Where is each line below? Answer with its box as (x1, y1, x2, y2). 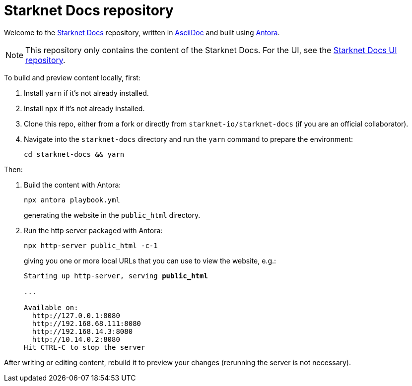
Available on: (24, 303, 78, 312)
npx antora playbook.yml (24, 195, 120, 204)
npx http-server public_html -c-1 (24, 241, 158, 250)
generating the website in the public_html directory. (24, 210, 201, 219)
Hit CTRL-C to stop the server (24, 343, 145, 351)
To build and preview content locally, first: (4, 73, 140, 82)
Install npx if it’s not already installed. (24, 104, 145, 113)
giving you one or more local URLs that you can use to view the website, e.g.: (24, 256, 276, 265)
